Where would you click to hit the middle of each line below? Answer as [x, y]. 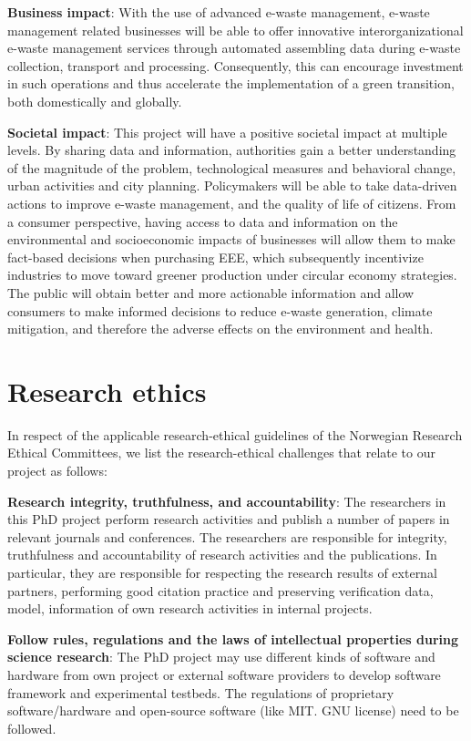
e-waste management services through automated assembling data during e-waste [234, 48]
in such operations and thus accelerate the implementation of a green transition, [231, 83]
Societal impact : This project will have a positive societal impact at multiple [227, 132]
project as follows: [57, 470]
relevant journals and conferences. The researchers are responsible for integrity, [227, 536]
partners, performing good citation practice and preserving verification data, [220, 590]
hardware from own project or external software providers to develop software [224, 674]
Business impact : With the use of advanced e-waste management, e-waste [219, 12]
